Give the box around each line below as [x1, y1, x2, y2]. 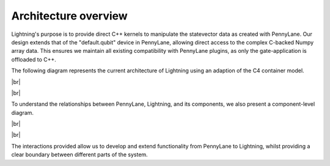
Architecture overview [11, 9, 128, 22]
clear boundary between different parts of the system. [11, 151, 148, 158]
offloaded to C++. [11, 55, 56, 63]
